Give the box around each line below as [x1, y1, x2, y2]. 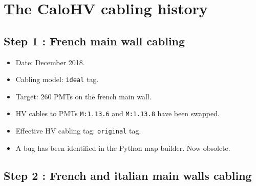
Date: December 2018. [15, 57, 85, 67]
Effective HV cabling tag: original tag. [15, 125, 141, 136]
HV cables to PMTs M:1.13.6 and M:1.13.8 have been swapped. [15, 108, 220, 119]
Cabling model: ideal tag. [15, 74, 99, 85]
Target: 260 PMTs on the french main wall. [15, 91, 152, 101]
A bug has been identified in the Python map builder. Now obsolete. [15, 142, 230, 153]
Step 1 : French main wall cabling [4, 33, 185, 48]
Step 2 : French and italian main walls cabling [4, 167, 252, 183]
